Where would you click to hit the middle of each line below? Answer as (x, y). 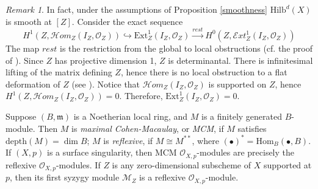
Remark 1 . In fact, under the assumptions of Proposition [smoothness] (136, 9)
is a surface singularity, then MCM (112, 152)
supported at (287, 164)
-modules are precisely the (246, 152)
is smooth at (29, 21)
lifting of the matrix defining (59, 72)
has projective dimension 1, (106, 60)
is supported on (237, 84)
